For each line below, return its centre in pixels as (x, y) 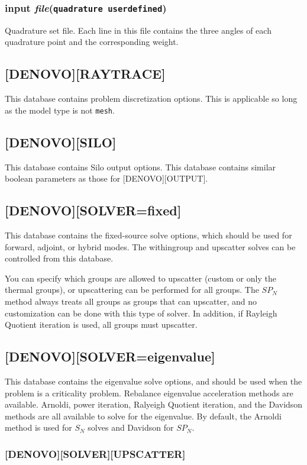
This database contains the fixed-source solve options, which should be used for (148, 235)
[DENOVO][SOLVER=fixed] (93, 210)
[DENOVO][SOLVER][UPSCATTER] (95, 453)
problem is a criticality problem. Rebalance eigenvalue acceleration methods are (149, 393)
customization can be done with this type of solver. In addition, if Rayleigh (141, 313)
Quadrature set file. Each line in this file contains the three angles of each (138, 30)
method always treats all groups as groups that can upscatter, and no (131, 301)
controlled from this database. (59, 258)
